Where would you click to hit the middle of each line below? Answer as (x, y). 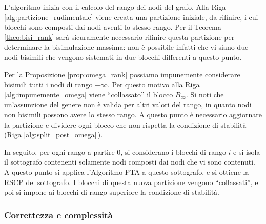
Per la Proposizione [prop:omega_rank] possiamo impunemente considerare (122, 74)
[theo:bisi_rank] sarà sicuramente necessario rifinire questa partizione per (119, 37)
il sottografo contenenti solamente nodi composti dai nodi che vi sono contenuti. (130, 162)
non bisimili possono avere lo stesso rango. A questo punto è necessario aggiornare (133, 114)
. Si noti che (205, 94)
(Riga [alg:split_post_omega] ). (54, 135)
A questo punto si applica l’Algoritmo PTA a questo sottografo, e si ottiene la (127, 171)
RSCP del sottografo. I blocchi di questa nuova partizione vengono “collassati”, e (131, 182)
